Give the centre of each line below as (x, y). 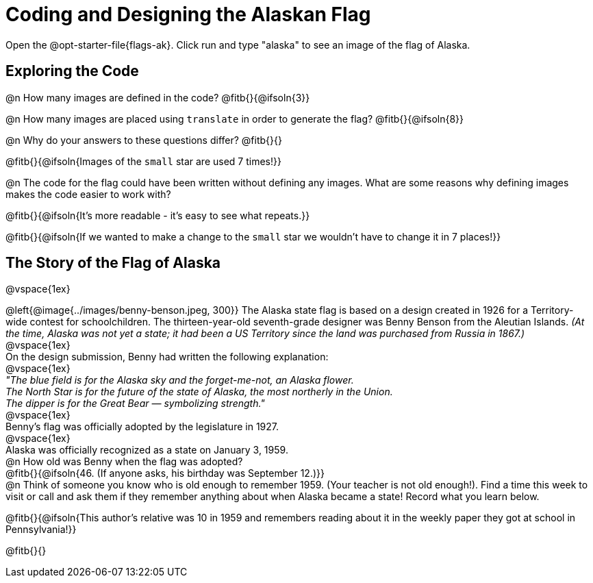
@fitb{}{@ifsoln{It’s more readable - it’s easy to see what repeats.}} (158, 215)
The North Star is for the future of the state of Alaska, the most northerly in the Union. (199, 392)
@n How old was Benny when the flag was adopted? (124, 462)
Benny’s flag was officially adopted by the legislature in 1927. (142, 427)
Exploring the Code (72, 71)
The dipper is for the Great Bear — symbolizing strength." (135, 404)
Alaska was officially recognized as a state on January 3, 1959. (147, 450)
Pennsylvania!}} (41, 530)
